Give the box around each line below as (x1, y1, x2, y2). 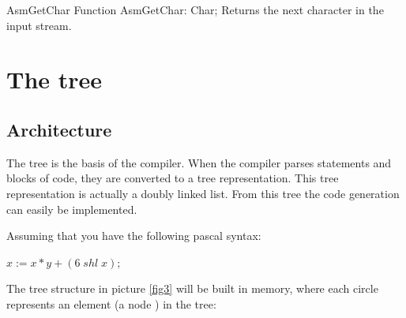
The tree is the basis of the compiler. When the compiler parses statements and (6, 154, 392, 170)
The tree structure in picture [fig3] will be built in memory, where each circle (6, 280, 378, 297)
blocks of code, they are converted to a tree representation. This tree (6, 170, 339, 186)
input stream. (6, 17, 72, 33)
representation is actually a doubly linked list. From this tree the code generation (6, 185, 400, 201)
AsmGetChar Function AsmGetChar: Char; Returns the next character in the (6, 2, 384, 17)
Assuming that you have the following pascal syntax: (6, 227, 261, 244)
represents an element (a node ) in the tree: (6, 295, 216, 312)
